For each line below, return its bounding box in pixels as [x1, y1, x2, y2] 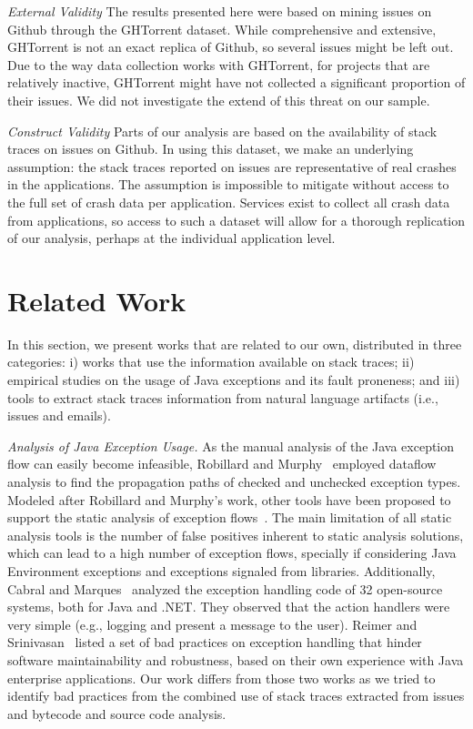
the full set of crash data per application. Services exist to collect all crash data [7, 192, 450, 211]
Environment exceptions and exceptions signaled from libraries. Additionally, [7, 561, 436, 580]
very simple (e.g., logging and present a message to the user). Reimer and [7, 614, 418, 633]
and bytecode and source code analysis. [7, 704, 226, 723]
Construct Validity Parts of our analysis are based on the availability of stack [7, 121, 438, 140]
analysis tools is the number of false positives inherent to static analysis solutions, [7, 525, 464, 544]
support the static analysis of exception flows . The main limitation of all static [7, 508, 452, 527]
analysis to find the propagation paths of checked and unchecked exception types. [7, 472, 461, 491]
